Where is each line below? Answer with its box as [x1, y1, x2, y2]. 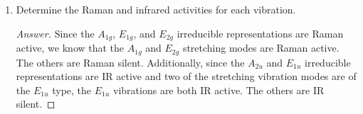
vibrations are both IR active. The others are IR [113, 82, 325, 97]
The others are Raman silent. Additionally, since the [16, 55, 245, 69]
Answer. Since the [16, 25, 95, 40]
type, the [52, 82, 92, 97]
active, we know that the [16, 40, 125, 55]
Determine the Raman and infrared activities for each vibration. [16, 2, 296, 16]
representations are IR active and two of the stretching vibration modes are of [16, 69, 357, 84]
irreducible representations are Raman [177, 25, 344, 40]
